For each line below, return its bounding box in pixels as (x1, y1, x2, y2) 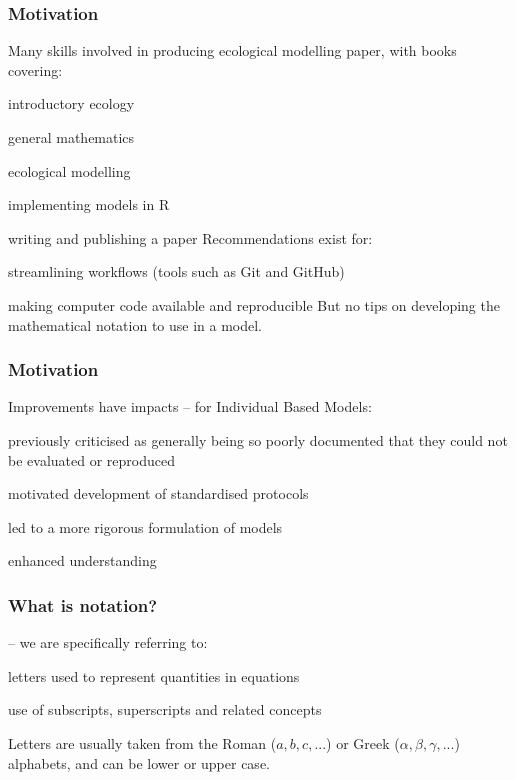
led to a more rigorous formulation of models (8, 516, 283, 537)
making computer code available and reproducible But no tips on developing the (8, 294, 500, 315)
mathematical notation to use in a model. (8, 314, 263, 335)
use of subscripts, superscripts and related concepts (8, 699, 322, 720)
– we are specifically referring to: (8, 632, 208, 653)
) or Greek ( (326, 732, 400, 753)
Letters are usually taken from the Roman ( (8, 732, 277, 753)
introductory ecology (8, 93, 135, 114)
